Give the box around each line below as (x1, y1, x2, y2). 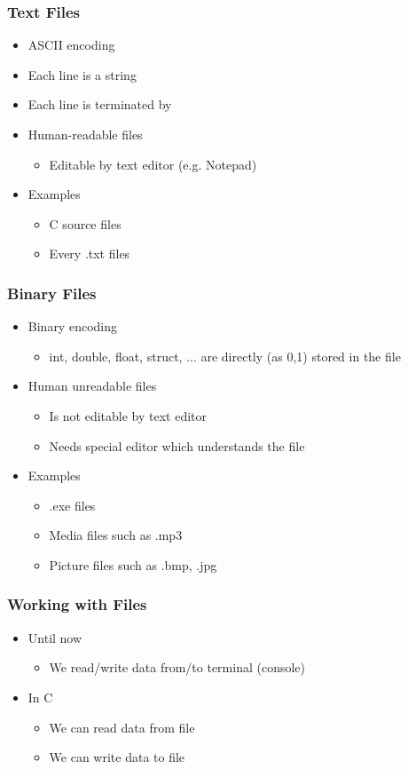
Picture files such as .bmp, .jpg (49, 555, 217, 574)
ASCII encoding (27, 36, 115, 54)
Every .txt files (49, 244, 130, 263)
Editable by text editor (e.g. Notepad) (49, 155, 257, 173)
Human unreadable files (27, 377, 157, 395)
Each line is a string (27, 65, 137, 83)
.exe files (49, 495, 96, 514)
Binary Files (7, 281, 97, 304)
